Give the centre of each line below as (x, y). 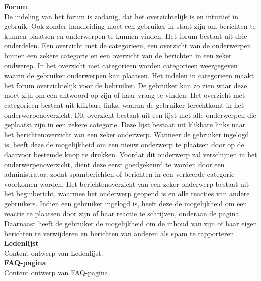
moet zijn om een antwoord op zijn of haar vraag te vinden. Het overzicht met (125, 95)
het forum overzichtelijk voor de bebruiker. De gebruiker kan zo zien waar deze (126, 85)
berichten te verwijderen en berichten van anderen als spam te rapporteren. (120, 233)
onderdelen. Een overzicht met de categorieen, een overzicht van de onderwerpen (128, 46)
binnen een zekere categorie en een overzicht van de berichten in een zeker (118, 55)
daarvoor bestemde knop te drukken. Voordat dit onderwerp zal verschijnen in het (131, 154)
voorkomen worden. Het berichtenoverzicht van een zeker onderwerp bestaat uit (127, 184)
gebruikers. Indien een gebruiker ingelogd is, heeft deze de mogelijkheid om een (126, 203)
